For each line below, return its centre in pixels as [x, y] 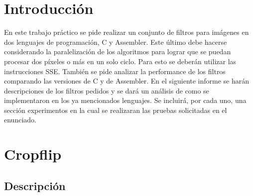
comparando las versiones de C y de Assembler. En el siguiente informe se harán [127, 81]
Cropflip [33, 154]
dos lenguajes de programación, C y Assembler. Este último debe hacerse [116, 42]
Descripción [35, 185]
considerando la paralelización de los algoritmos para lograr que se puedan [118, 51]
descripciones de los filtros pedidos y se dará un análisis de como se [107, 90]
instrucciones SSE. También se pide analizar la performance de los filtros [115, 71]
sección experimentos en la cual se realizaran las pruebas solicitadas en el [116, 110]
